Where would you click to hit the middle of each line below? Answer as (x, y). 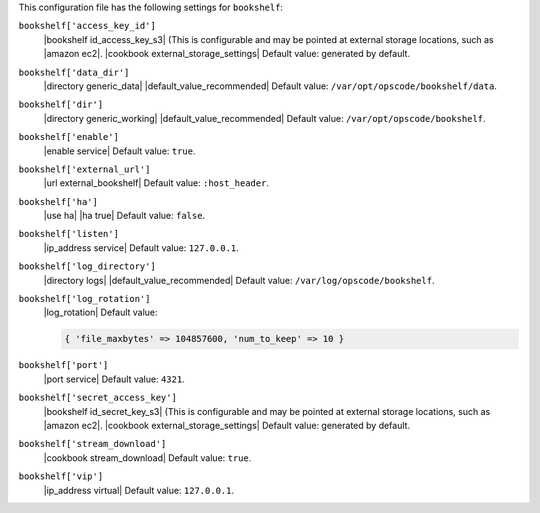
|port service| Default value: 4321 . (114, 379)
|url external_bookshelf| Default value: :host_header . (156, 183)
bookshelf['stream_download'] (92, 444)
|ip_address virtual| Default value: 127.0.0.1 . (139, 490)
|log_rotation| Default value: (101, 312)
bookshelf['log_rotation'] (84, 299)
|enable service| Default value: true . (119, 151)
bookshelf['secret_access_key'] (97, 398)
